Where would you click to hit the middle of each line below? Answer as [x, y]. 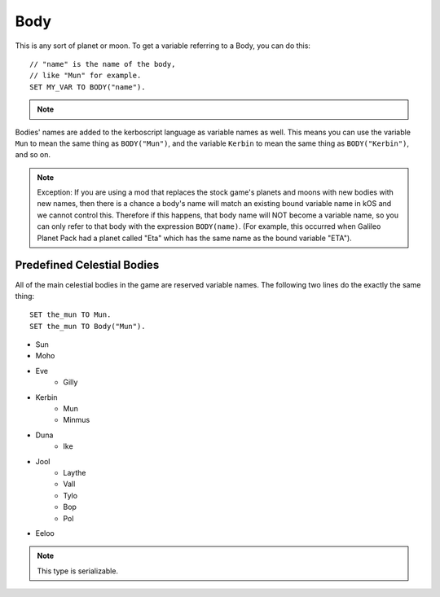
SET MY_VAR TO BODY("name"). [88, 87]
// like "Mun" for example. [86, 76]
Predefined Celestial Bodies [87, 265]
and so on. [33, 155]
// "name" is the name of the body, [103, 64]
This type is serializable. [77, 571]
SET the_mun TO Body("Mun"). [88, 326]
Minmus [77, 420]
